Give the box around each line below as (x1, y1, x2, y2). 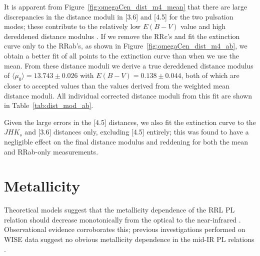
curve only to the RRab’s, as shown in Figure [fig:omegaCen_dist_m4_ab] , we (4, 40, 247, 51)
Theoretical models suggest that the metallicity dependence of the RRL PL (4, 204, 235, 215)
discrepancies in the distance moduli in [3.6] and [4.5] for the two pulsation (4, 11, 233, 21)
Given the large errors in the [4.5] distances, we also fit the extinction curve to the (4, 116, 256, 127)
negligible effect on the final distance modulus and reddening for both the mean (4, 136, 248, 146)
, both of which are (181, 70, 239, 80)
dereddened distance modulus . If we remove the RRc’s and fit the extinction (4, 30, 240, 41)
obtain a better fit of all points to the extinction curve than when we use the (4, 50, 239, 60)
